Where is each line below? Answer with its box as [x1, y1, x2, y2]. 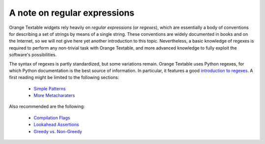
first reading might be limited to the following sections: [9, 74, 120, 80]
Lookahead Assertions [33, 121, 79, 127]
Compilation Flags [33, 115, 71, 120]
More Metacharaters [33, 93, 76, 98]
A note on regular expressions [9, 7, 134, 18]
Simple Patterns [33, 86, 66, 92]
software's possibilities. [9, 52, 57, 58]
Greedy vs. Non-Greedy [33, 128, 82, 134]
